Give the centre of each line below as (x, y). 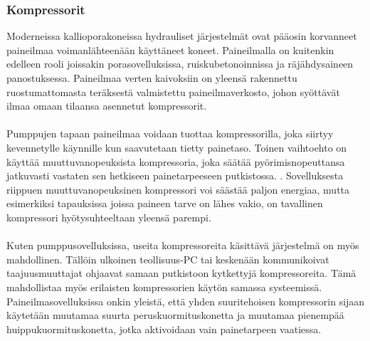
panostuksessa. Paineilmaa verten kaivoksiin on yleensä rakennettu (152, 78)
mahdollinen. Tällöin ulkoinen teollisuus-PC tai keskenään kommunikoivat (168, 259)
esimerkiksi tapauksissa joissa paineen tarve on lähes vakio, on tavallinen (165, 203)
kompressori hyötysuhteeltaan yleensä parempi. (109, 217)
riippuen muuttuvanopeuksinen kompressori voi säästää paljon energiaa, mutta (178, 189)
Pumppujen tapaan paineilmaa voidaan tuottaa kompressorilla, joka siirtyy (170, 133)
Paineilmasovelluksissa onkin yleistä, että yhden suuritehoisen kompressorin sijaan (186, 301)
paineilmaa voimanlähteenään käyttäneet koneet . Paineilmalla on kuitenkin (170, 49)
